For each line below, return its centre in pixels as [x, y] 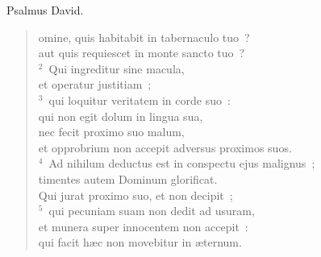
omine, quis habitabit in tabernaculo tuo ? [144, 37]
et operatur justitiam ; [95, 84]
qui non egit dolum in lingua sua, [121, 116]
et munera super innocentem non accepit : [143, 226]
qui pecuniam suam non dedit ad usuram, [152, 211]
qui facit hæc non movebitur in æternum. [140, 242]
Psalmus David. [45, 10]
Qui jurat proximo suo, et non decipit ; [135, 195]
